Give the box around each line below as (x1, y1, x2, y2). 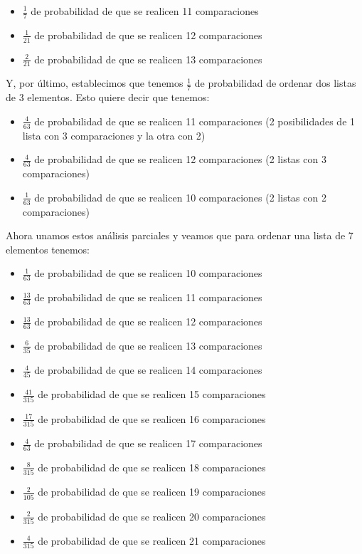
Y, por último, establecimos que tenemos (6, 75, 183, 90)
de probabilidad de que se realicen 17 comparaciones (34, 436, 262, 451)
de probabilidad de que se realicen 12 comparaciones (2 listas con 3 (34, 152, 326, 167)
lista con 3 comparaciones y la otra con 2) (22, 127, 206, 142)
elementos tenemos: (6, 241, 90, 256)
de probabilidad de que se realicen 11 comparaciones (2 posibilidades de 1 (34, 113, 356, 128)
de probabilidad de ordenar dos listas (194, 75, 356, 90)
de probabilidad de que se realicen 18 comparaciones (38, 459, 266, 474)
